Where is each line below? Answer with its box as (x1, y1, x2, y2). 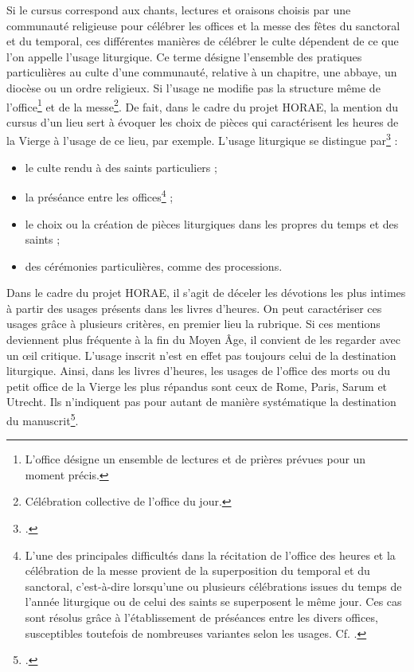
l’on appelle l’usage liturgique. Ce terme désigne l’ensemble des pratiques (6, 48, 362, 64)
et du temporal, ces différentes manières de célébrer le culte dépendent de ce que (6, 33, 399, 49)
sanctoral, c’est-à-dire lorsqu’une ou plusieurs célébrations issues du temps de (25, 577, 402, 594)
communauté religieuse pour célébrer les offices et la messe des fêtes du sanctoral (6, 17, 400, 33)
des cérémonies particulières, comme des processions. (25, 257, 283, 274)
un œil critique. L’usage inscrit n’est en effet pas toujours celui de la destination (6, 346, 396, 363)
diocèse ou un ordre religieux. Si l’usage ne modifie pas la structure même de (6, 79, 381, 96)
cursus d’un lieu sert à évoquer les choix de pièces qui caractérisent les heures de (6, 113, 399, 130)
